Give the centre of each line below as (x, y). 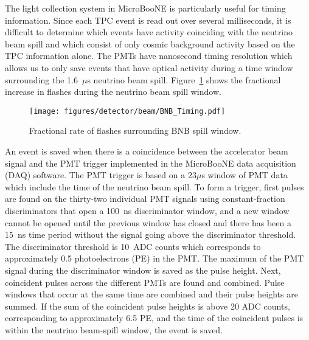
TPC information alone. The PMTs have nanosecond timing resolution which (149, 56)
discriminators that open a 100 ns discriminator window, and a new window (147, 210)
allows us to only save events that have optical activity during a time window (149, 67)
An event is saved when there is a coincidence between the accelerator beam (147, 151)
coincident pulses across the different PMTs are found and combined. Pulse (145, 282)
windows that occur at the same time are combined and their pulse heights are (151, 294)
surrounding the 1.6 (41, 79)
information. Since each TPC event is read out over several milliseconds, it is (148, 20)
